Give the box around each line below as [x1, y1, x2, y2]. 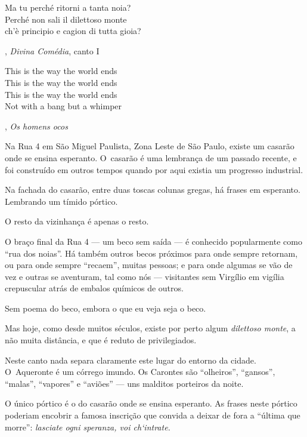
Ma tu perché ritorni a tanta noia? [5, 1, 131, 13]
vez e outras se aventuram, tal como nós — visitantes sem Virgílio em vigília [5, 270, 284, 282]
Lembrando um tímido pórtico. [5, 195, 118, 207]
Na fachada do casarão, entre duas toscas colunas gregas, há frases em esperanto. [5, 183, 300, 196]
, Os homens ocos [5, 119, 68, 132]
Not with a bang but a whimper [5, 100, 122, 112]
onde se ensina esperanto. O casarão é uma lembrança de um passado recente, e [5, 151, 297, 164]
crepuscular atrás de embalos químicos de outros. [5, 282, 184, 294]
